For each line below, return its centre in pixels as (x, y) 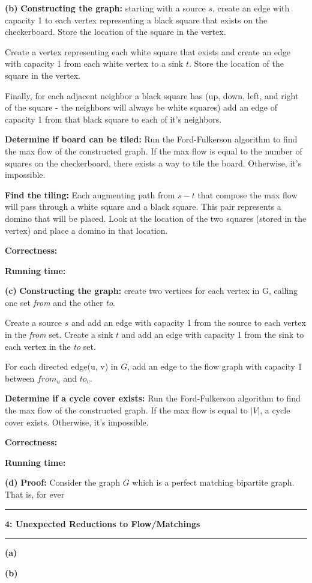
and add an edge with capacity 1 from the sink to (213, 334)
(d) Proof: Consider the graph (62, 482)
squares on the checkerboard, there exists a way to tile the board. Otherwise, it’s (153, 163)
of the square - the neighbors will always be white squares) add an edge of (141, 107)
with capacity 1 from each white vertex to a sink (94, 63)
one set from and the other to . (60, 302)
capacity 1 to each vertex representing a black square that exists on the (136, 20)
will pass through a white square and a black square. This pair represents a (143, 206)
